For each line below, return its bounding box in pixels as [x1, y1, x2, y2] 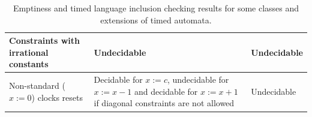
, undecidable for [167, 73, 229, 86]
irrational [9, 46, 49, 58]
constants [9, 58, 49, 70]
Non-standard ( [9, 79, 65, 92]
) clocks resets [31, 91, 83, 103]
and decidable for [134, 85, 198, 97]
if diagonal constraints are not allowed [94, 97, 235, 109]
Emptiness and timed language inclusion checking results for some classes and [13, 2, 299, 14]
